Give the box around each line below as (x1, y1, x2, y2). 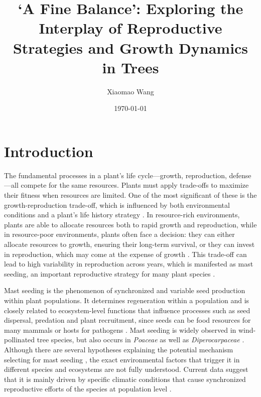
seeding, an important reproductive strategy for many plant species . (4, 268, 215, 279)
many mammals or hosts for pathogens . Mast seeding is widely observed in (4, 324, 236, 335)
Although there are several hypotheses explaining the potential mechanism (4, 344, 233, 354)
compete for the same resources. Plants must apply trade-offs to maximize (21, 180, 249, 190)
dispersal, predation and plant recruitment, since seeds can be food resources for (4, 315, 251, 325)
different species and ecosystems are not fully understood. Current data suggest (4, 364, 248, 374)
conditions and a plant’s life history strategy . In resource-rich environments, (4, 209, 240, 220)
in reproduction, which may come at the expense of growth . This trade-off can (4, 248, 247, 259)
